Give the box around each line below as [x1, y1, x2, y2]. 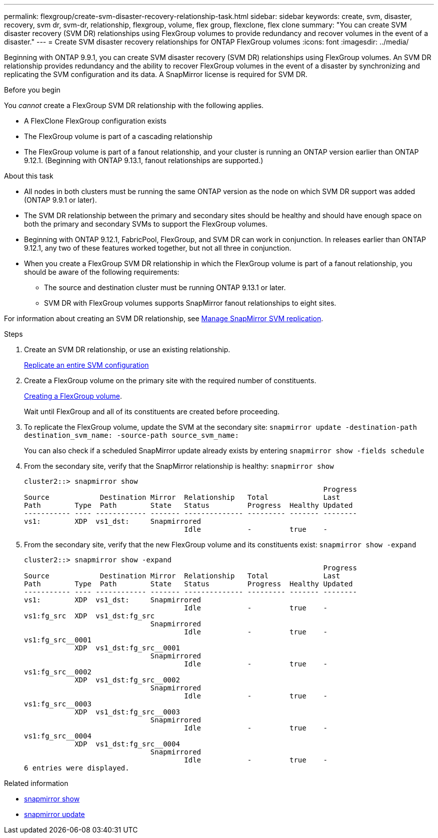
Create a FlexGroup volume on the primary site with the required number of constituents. [24, 376, 316, 385]
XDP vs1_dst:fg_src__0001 [74, 644, 180, 652]
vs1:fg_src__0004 [24, 732, 91, 740]
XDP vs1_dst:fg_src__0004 [74, 740, 180, 748]
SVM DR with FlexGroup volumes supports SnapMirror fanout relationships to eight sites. [44, 299, 336, 307]
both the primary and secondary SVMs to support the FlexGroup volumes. [24, 220, 267, 228]
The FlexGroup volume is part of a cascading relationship [24, 132, 212, 141]
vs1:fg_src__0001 [24, 636, 91, 644]
